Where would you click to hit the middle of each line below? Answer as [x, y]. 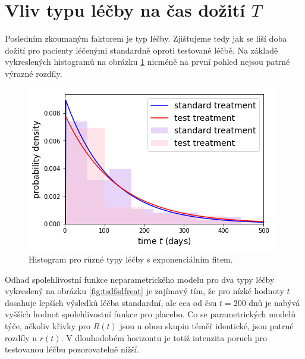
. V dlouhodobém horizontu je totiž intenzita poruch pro [164, 337]
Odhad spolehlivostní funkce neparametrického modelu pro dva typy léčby [140, 279]
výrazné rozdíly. [34, 73]
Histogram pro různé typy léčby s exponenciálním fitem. [131, 259]
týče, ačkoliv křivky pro [48, 326]
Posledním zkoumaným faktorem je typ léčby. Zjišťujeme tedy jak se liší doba [146, 38]
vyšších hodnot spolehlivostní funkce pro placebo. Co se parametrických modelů [150, 314]
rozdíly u [21, 337]
